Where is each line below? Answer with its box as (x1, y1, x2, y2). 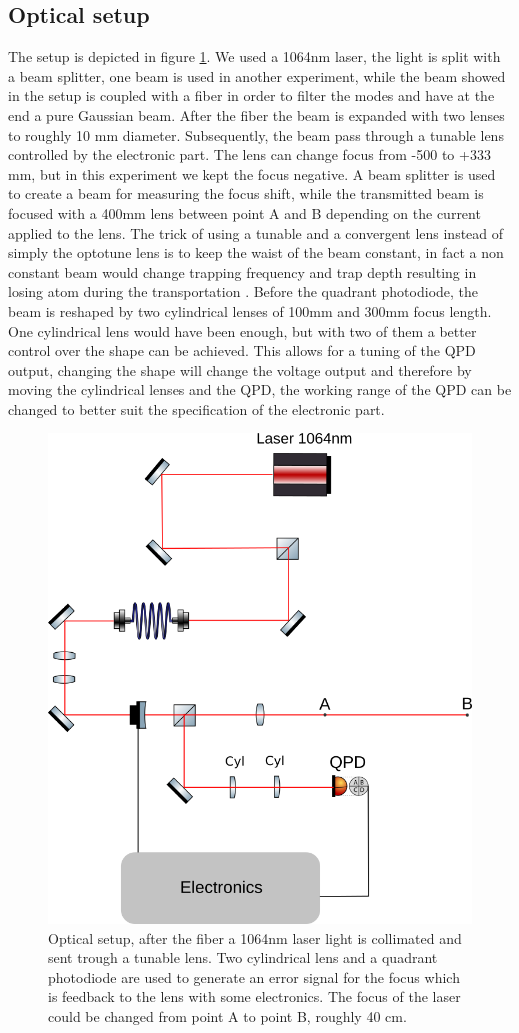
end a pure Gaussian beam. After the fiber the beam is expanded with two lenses (8, 104, 505, 125)
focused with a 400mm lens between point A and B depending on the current (8, 202, 481, 223)
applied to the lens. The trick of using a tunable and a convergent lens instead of (8, 222, 504, 243)
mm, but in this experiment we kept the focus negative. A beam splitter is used (8, 163, 496, 184)
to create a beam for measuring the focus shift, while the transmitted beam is (8, 183, 484, 204)
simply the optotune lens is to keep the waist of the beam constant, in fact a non (8, 242, 504, 263)
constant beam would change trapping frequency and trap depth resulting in (8, 261, 477, 282)
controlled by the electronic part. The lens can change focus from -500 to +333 (8, 144, 491, 165)
